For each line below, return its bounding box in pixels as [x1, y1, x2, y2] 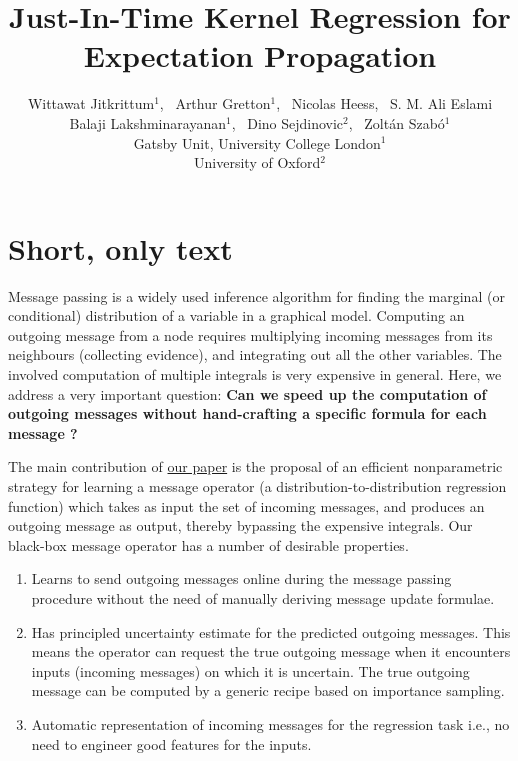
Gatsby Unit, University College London [133, 132, 381, 153]
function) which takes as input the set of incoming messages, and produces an [8, 495, 485, 516]
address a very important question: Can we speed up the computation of [8, 383, 487, 404]
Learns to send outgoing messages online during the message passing [31, 568, 452, 589]
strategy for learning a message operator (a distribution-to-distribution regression [8, 475, 507, 496]
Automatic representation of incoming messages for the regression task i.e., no [31, 713, 510, 734]
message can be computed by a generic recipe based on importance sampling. [31, 680, 505, 701]
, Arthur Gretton [159, 93, 271, 114]
